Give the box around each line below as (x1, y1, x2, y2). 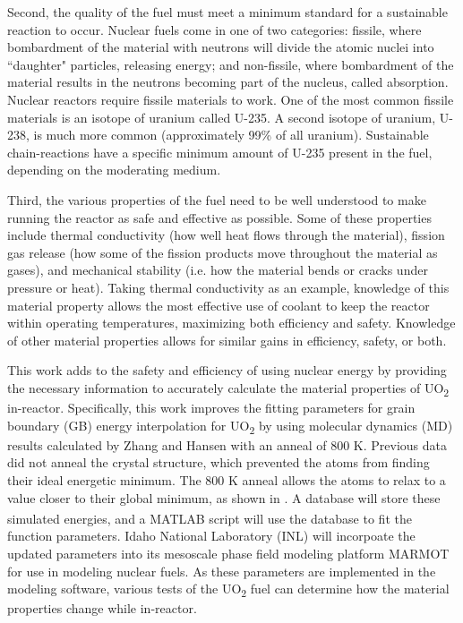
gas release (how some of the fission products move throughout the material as (7, 243, 438, 261)
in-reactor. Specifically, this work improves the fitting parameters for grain (7, 398, 416, 416)
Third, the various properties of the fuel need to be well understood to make (7, 190, 426, 209)
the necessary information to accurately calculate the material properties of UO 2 (7, 378, 450, 399)
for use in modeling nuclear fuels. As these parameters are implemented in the (7, 561, 436, 580)
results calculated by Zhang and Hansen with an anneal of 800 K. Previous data (7, 435, 448, 454)
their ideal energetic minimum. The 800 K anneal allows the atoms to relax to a (7, 470, 446, 489)
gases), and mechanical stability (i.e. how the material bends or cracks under (7, 260, 428, 279)
